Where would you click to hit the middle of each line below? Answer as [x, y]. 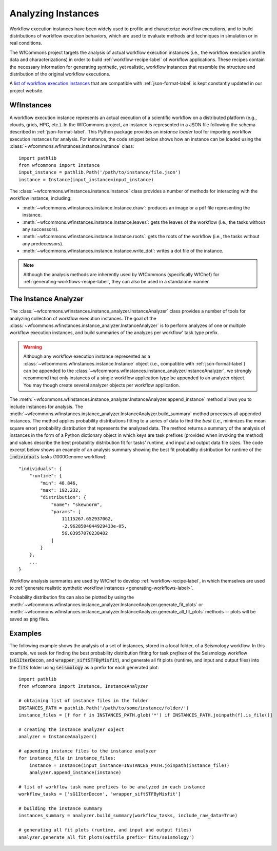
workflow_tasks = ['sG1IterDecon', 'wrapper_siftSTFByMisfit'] [100, 794]
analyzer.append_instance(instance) [75, 773]
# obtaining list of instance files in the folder [84, 701]
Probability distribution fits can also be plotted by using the [72, 597]
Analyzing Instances [54, 13]
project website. [26, 90]
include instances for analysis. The [46, 407]
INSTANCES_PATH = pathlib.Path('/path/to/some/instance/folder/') [104, 708]
